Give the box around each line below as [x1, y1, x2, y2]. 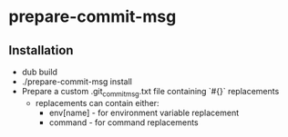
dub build [21, 66, 58, 77]
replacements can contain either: [35, 97, 160, 108]
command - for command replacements [48, 116, 199, 128]
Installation [8, 43, 74, 58]
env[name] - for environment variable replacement [48, 107, 240, 118]
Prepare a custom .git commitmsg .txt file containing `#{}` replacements [21, 86, 280, 99]
